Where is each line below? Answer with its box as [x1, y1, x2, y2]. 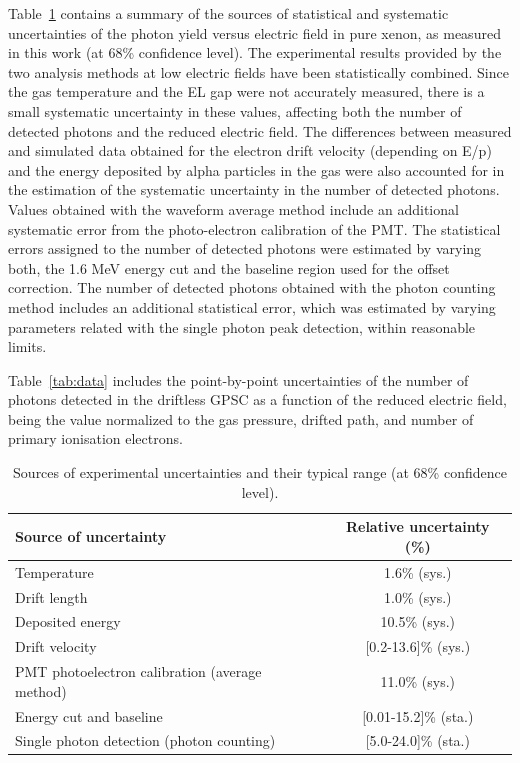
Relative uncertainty [345, 516, 490, 537]
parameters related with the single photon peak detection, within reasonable [8, 316, 476, 337]
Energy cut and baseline [15, 705, 163, 726]
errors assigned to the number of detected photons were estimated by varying [8, 238, 482, 259]
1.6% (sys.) [384, 561, 452, 582]
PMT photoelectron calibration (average [15, 661, 262, 682]
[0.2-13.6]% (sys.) [365, 636, 471, 657]
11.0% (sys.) [380, 670, 455, 691]
